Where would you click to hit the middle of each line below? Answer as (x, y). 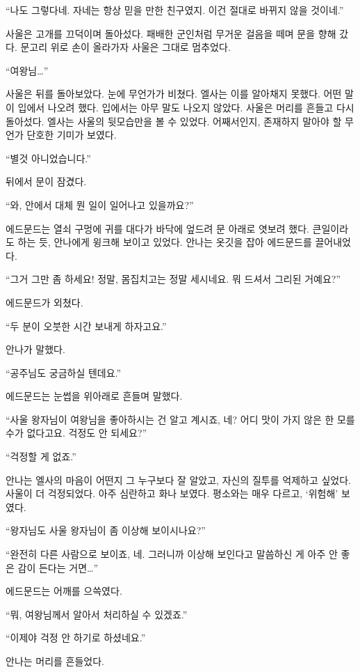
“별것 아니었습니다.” (48, 158)
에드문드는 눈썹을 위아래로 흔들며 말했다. (94, 396)
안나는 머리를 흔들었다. (55, 661)
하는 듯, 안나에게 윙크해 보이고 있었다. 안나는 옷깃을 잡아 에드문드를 (165, 242)
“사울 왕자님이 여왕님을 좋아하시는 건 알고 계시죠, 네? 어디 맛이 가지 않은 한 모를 (180, 419)
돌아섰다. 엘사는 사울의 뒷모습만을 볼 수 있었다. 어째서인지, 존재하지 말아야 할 (174, 121)
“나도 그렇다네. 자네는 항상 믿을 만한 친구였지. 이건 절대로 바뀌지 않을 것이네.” (175, 10)
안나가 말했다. (35, 349)
